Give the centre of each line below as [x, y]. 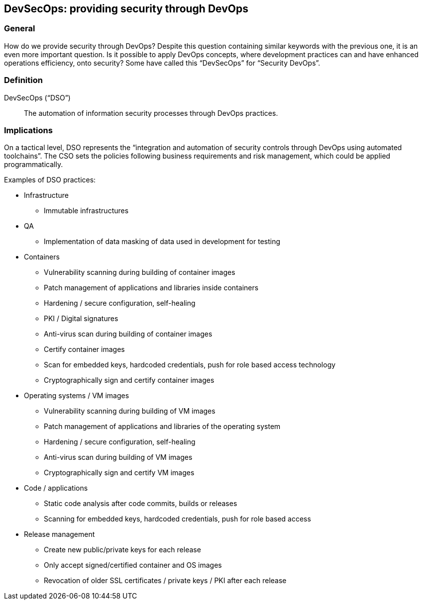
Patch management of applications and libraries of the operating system [162, 427]
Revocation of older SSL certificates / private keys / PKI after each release [165, 581]
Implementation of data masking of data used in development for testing [162, 242]
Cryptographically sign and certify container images [129, 380]
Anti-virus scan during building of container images [128, 334]
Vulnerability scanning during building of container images [140, 272]
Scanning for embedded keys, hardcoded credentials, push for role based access [177, 519]
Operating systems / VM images [77, 396]
